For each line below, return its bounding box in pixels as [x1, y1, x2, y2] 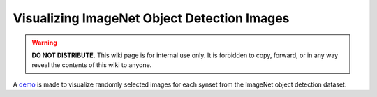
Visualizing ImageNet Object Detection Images [13, 10, 290, 26]
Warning [31, 38, 57, 47]
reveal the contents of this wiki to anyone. [31, 61, 152, 69]
